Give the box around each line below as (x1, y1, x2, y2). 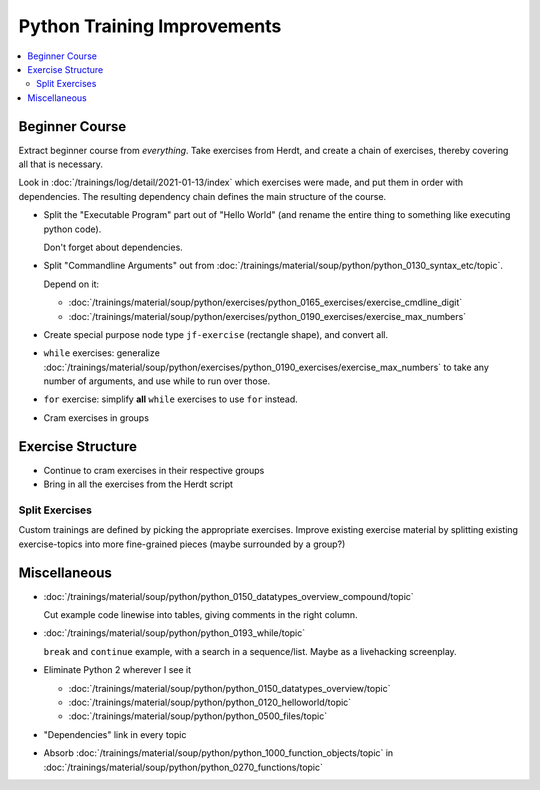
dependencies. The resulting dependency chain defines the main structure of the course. (18, 190, 387, 202)
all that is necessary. (18, 158, 104, 170)
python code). (43, 223, 102, 235)
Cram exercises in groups (43, 411, 150, 424)
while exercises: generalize (43, 347, 160, 359)
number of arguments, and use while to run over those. (43, 375, 271, 387)
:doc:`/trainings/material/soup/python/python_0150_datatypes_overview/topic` (68, 682, 391, 694)
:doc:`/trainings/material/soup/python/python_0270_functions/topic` (43, 761, 324, 773)
